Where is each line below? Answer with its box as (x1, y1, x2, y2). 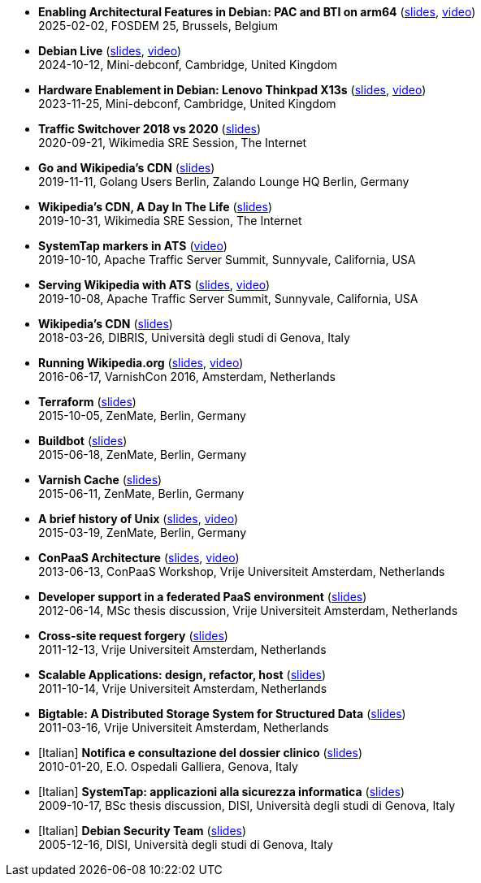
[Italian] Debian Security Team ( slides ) (38, 824, 247, 838)
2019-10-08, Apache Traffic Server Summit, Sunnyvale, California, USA (38, 292, 418, 305)
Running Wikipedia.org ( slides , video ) (38, 356, 244, 370)
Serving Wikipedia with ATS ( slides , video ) (38, 278, 271, 292)
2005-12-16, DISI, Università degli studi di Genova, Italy (38, 838, 333, 851)
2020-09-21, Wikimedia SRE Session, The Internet (38, 136, 307, 149)
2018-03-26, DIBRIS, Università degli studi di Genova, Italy (38, 331, 350, 344)
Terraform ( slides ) (38, 395, 136, 409)
